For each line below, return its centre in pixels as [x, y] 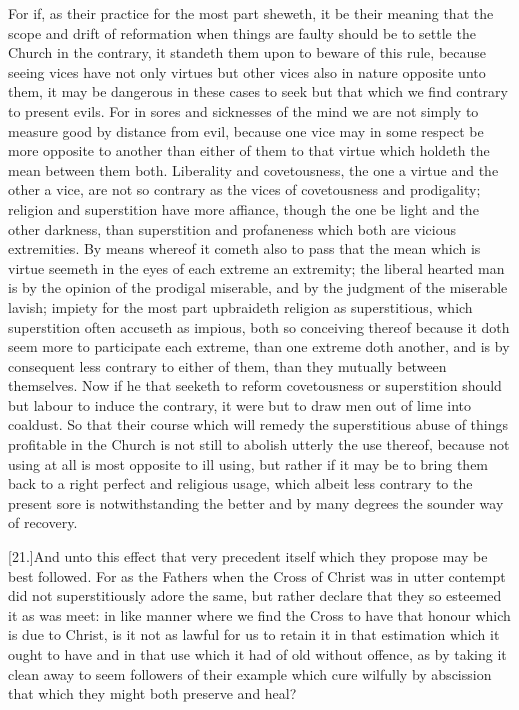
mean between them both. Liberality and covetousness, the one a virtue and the [253, 169]
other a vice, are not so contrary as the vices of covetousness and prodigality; [244, 189]
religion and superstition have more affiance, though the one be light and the [243, 208]
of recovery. [43, 522]
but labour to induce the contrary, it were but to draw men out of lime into [239, 404]
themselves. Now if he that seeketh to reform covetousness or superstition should [255, 385]
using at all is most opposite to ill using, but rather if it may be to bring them [248, 463]
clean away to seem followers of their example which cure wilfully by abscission [250, 673]
